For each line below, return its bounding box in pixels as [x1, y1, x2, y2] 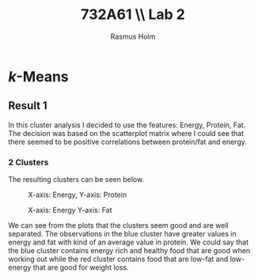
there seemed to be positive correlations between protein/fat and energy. [8, 137, 248, 146]
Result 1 [8, 99, 47, 112]
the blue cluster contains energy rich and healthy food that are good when [8, 246, 251, 255]
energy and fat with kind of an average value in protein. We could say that [8, 237, 249, 247]
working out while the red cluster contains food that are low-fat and [8, 255, 229, 264]
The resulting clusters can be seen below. [8, 175, 145, 184]
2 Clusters [8, 157, 49, 168]
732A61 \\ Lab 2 [80, 6, 186, 24]
